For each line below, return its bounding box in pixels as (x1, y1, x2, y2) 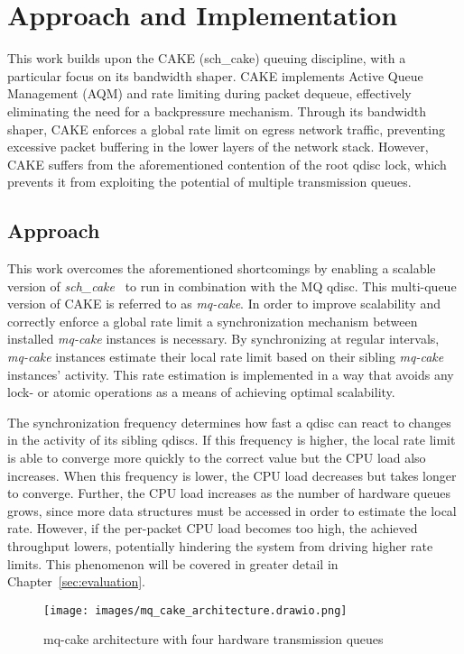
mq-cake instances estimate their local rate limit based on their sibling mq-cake (7, 347, 444, 366)
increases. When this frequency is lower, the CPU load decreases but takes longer (7, 465, 457, 484)
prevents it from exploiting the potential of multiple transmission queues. (7, 172, 412, 191)
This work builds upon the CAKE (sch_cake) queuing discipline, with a (7, 49, 406, 68)
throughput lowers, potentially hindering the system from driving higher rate (7, 536, 433, 555)
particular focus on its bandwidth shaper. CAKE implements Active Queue (7, 66, 423, 85)
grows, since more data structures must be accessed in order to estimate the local (7, 501, 457, 520)
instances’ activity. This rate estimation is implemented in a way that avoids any (7, 364, 454, 383)
